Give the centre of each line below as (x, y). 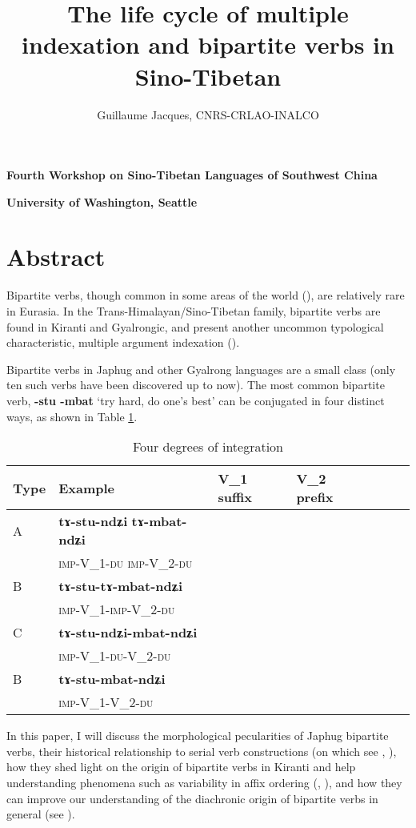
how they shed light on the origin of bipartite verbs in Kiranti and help (181, 767)
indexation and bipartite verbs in (208, 44)
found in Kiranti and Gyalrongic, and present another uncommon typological (195, 326)
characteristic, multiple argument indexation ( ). (123, 342)
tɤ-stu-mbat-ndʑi (112, 679)
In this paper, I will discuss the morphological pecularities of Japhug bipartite (198, 736)
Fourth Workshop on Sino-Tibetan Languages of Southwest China (192, 175)
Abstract (56, 257)
